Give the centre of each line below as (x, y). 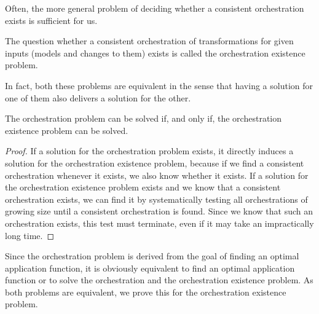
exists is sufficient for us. (51, 20)
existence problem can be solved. (67, 130)
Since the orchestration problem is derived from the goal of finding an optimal (152, 256)
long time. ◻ (30, 235)
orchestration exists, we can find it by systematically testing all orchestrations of (156, 199)
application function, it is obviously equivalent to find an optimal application (150, 268)
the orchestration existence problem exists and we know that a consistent (143, 187)
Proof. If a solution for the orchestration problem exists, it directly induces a (149, 151)
